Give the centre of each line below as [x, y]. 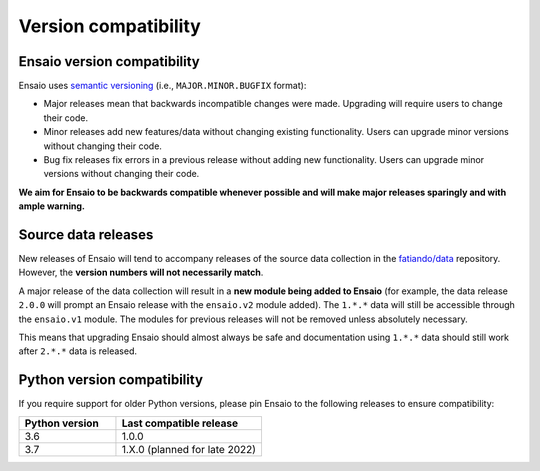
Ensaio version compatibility [109, 61]
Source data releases [86, 234]
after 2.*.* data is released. [77, 351]
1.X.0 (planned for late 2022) [189, 449]
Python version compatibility [111, 380]
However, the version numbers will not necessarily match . [141, 272]
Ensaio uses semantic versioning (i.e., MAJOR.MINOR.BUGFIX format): [162, 86]
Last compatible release [180, 423]
